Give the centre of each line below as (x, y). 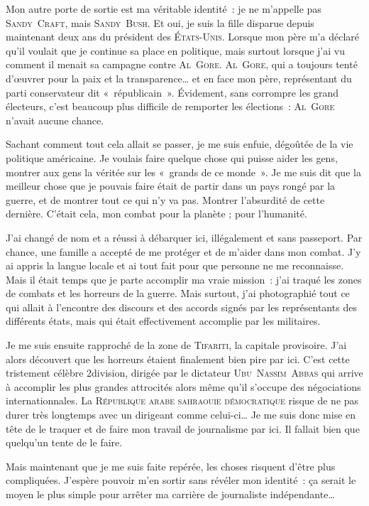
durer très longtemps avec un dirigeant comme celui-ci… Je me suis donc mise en (181, 415)
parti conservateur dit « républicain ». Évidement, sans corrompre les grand (172, 92)
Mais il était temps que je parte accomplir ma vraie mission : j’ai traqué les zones (184, 279)
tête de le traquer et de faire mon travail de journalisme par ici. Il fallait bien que (183, 428)
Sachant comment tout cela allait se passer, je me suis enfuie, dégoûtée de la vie (180, 144)
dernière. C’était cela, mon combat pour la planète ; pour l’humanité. (156, 214)
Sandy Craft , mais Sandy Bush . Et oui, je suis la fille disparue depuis (160, 22)
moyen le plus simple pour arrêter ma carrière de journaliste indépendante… (170, 494)
